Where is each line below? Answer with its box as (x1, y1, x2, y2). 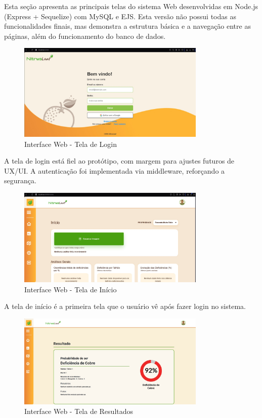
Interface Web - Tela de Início (24, 284, 117, 294)
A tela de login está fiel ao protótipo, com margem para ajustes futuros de (4, 155, 235, 166)
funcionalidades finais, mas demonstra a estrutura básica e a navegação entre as (4, 21, 251, 31)
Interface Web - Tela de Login (24, 138, 117, 149)
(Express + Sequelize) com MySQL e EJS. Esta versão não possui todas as (4, 11, 236, 21)
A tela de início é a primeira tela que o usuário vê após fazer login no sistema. (4, 301, 246, 311)
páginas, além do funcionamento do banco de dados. (4, 30, 166, 41)
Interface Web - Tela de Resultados (24, 406, 134, 416)
